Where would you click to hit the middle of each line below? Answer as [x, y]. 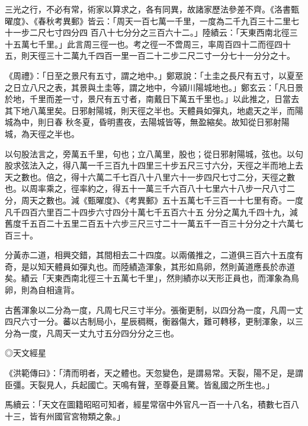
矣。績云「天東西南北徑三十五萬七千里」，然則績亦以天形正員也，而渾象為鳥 [152, 278]
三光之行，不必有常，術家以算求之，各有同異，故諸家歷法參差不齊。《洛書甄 [152, 9]
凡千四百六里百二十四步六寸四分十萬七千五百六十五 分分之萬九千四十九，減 [151, 212]
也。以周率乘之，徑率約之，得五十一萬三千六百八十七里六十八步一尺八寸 [146, 188]
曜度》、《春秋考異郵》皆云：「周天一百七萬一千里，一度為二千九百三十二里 [148, 20]
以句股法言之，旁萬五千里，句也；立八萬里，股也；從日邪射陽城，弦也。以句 [154, 153]
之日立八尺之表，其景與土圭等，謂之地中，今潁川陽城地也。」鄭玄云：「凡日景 [154, 87]
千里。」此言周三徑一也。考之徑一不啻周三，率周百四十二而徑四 [160, 44]
